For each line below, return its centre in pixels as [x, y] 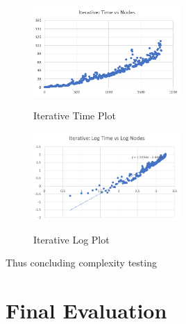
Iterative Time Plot [75, 116]
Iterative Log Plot [71, 239]
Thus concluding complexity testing [81, 263]
